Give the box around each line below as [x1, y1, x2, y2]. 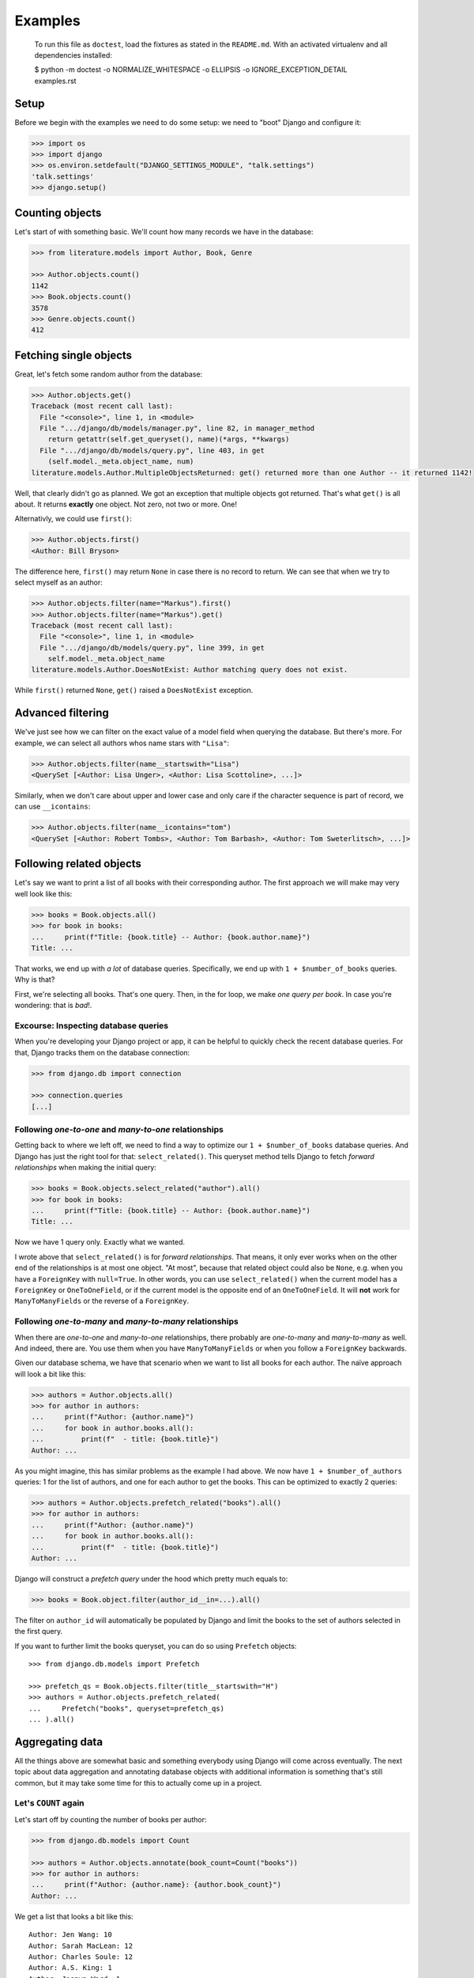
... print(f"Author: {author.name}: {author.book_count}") [31, 1880, 282, 1889]
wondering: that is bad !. [14, 1001, 92, 1010]
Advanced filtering [14, 707, 110, 720]
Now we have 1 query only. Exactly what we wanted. [14, 1237, 186, 1247]
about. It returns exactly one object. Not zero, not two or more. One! [14, 499, 237, 509]
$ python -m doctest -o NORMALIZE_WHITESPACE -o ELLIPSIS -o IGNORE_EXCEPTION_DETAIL [34, 65, 348, 74]
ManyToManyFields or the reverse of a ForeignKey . [14, 1296, 190, 1305]
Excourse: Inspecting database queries [14, 1020, 169, 1031]
